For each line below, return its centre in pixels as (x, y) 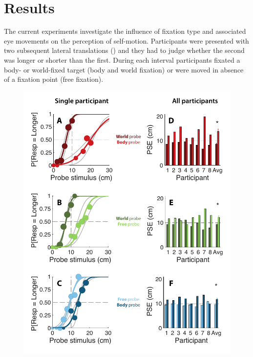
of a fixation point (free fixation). (54, 79)
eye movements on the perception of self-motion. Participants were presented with (126, 40)
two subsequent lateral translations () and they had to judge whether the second (124, 50)
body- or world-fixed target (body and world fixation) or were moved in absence (124, 69)
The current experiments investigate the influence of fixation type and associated (125, 31)
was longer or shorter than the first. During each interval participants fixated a (122, 59)
